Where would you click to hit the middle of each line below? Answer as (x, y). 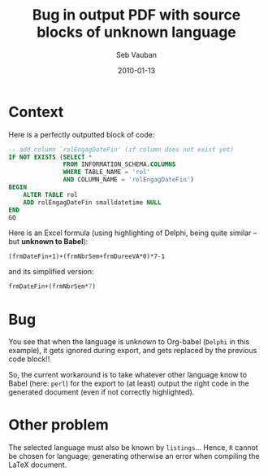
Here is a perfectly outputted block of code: (82, 134)
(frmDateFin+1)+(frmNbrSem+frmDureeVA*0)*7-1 (86, 257)
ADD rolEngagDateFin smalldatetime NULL (92, 202)
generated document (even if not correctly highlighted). (102, 392)
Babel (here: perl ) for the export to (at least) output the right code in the (129, 383)
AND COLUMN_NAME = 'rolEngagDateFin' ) (129, 180)
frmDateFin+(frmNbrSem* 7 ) (52, 286)
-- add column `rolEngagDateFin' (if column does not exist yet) (121, 149)
